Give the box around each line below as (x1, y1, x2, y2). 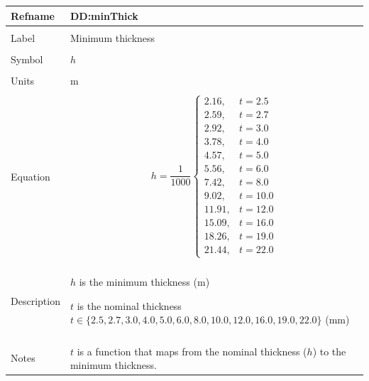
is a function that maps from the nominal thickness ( (77, 343, 307, 358)
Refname (11, 8, 55, 23)
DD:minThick (70, 8, 138, 23)
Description (11, 293, 60, 308)
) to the (312, 343, 346, 358)
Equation (11, 168, 50, 183)
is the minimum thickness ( (79, 274, 197, 289)
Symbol (11, 51, 43, 66)
